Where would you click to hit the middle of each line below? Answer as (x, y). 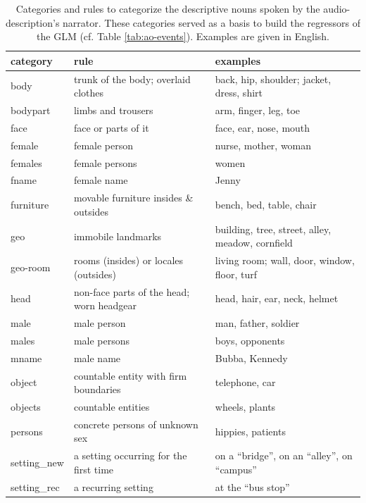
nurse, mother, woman (263, 145)
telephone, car (245, 382)
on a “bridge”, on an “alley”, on (284, 455)
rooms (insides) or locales (128, 260)
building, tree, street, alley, (273, 229)
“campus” (236, 469)
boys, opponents (250, 340)
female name (101, 180)
